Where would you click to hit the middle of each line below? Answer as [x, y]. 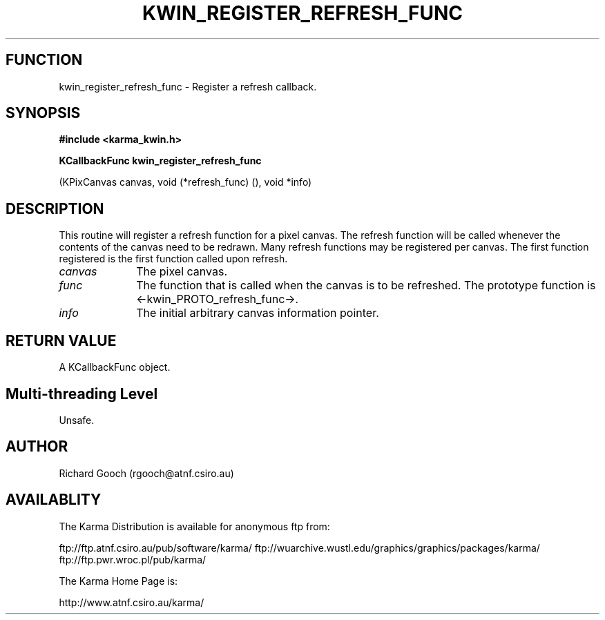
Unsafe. [77, 420]
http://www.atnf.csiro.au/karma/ [132, 602]
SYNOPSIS [43, 113]
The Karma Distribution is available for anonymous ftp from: [194, 526]
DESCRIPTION [55, 209]
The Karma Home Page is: [118, 581]
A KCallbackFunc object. [115, 367]
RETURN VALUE [61, 340]
